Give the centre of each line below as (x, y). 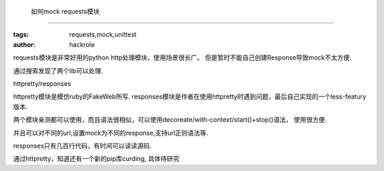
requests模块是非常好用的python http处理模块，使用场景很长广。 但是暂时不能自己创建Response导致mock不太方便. (182, 57)
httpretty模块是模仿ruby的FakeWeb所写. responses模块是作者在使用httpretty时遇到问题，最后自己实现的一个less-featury (190, 96)
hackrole (82, 44)
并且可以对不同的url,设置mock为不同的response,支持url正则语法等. (111, 133)
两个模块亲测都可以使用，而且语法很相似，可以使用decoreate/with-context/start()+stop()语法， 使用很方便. (170, 120)
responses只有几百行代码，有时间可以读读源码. (82, 145)
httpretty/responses (42, 83)
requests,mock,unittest (103, 35)
